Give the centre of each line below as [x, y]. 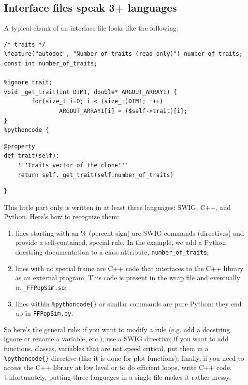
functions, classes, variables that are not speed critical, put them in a [106, 348]
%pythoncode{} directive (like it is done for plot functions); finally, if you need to [124, 358]
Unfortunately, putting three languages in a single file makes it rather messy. [117, 377]
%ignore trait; [28, 83]
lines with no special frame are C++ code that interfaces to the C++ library [129, 268]
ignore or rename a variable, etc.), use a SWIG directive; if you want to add [116, 339]
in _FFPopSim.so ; [41, 287]
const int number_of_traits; [51, 63]
